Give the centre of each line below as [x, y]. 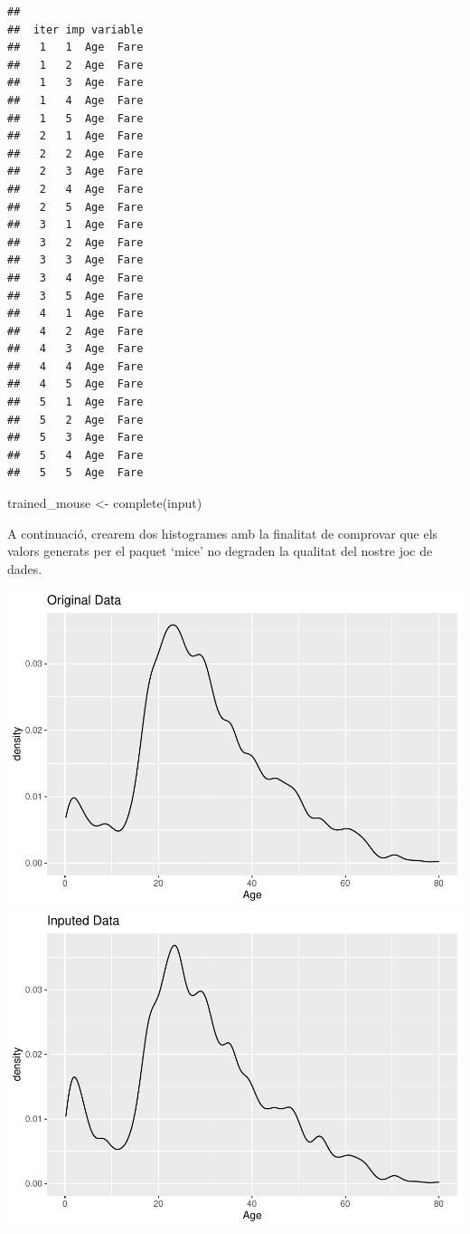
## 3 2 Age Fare [75, 242]
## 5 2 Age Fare [75, 420]
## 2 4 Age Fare [75, 189]
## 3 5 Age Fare [75, 296]
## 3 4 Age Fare [75, 277]
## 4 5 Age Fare [75, 384]
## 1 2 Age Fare [75, 65]
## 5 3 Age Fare [75, 438]
